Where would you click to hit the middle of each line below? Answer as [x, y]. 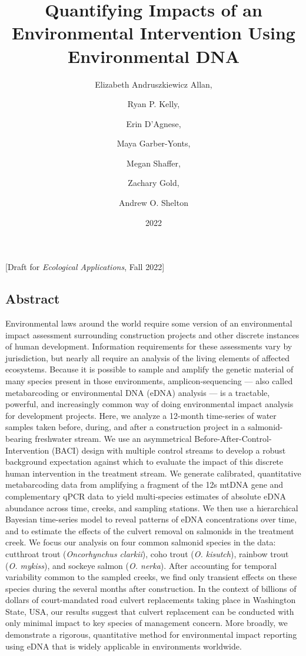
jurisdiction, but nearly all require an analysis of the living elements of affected [148, 357]
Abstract [33, 299]
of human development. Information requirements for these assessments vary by [149, 346]
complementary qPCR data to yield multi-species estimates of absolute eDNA [146, 496]
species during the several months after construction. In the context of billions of [151, 588]
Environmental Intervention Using [154, 33]
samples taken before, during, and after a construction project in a [125, 427]
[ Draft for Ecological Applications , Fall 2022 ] [85, 267]
